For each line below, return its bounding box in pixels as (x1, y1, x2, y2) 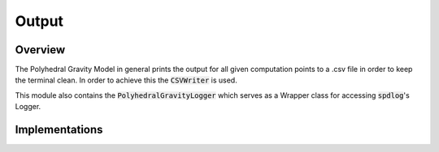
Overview (15, 43, 66, 57)
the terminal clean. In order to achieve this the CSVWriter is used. (15, 75, 237, 85)
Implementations (15, 123, 103, 137)
